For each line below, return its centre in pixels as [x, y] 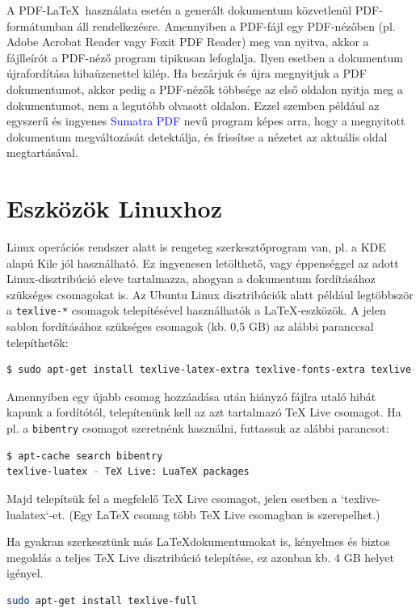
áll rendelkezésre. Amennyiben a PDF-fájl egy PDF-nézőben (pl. [236, 25]
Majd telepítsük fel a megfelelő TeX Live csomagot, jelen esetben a [172, 498]
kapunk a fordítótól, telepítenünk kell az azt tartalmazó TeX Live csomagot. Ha [204, 412]
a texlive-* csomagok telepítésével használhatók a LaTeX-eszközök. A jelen [196, 310]
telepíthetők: [38, 342]
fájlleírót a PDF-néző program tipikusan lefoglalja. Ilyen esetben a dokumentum [205, 57]
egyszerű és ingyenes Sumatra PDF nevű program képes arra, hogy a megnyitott [206, 121]
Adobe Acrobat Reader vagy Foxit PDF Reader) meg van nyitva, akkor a [188, 42]
